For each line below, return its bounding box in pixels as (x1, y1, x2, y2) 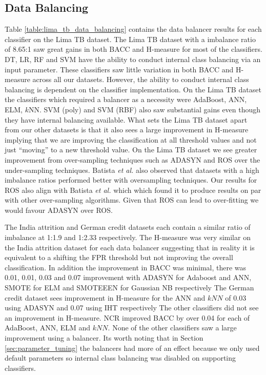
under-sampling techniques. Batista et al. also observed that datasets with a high (5, 164, 259, 175)
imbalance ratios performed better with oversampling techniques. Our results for (5, 174, 257, 185)
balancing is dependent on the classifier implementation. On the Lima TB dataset (5, 84, 261, 94)
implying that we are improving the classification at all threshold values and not (5, 134, 257, 145)
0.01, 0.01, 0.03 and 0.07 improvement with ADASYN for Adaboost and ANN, (5, 272, 252, 283)
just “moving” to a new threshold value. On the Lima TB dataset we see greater (5, 144, 257, 155)
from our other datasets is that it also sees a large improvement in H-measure (5, 124, 249, 135)
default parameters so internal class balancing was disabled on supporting (5, 352, 236, 363)
